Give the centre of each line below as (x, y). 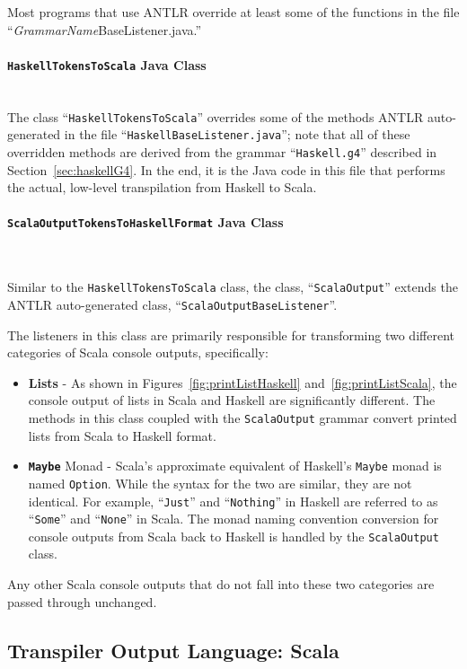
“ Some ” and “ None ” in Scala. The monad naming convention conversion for (233, 519)
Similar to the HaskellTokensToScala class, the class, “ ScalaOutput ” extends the (233, 287)
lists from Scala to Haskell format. (122, 435)
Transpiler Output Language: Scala (173, 650)
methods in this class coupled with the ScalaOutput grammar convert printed (242, 417)
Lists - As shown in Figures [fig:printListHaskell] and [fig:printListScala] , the (242, 382)
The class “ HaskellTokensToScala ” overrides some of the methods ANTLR (216, 116)
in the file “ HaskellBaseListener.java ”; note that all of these (237, 134)
